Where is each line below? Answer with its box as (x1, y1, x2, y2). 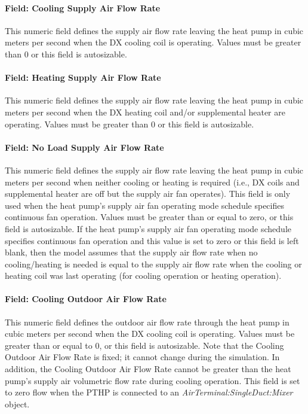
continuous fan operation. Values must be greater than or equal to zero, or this (5, 211, 294, 223)
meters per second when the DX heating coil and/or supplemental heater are (5, 105, 285, 118)
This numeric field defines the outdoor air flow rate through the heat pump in (5, 315, 289, 328)
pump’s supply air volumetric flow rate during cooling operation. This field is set (5, 374, 300, 386)
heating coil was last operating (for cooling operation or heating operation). (5, 269, 282, 282)
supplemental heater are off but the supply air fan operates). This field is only (5, 187, 291, 200)
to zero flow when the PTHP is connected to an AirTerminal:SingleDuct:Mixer (5, 386, 293, 398)
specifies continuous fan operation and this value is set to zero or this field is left (5, 234, 299, 246)
